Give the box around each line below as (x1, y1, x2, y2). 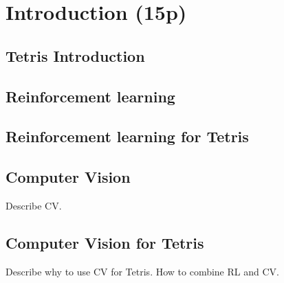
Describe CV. (6, 198, 62, 212)
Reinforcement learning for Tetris (6, 126, 249, 147)
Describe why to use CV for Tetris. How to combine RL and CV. (6, 264, 279, 278)
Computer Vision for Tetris (6, 231, 204, 253)
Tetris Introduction (6, 45, 145, 66)
